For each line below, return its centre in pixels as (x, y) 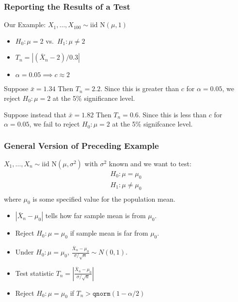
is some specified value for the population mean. (104, 199)
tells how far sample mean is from (95, 215)
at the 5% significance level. (94, 98)
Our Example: (25, 24)
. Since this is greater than (140, 88)
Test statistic (34, 273)
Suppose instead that (35, 114)
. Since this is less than (173, 114)
